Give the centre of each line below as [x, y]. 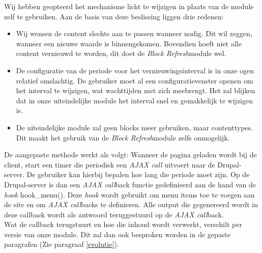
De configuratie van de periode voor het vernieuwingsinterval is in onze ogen [135, 70]
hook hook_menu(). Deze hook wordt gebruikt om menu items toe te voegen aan [129, 194]
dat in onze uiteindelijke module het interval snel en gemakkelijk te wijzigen [135, 100]
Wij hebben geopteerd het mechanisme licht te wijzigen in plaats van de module [129, 6]
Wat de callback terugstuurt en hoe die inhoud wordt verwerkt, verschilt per [123, 224]
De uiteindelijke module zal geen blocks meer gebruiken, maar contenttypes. [134, 127]
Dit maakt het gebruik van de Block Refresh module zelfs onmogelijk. [123, 137]
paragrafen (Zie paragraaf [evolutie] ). [62, 244]
